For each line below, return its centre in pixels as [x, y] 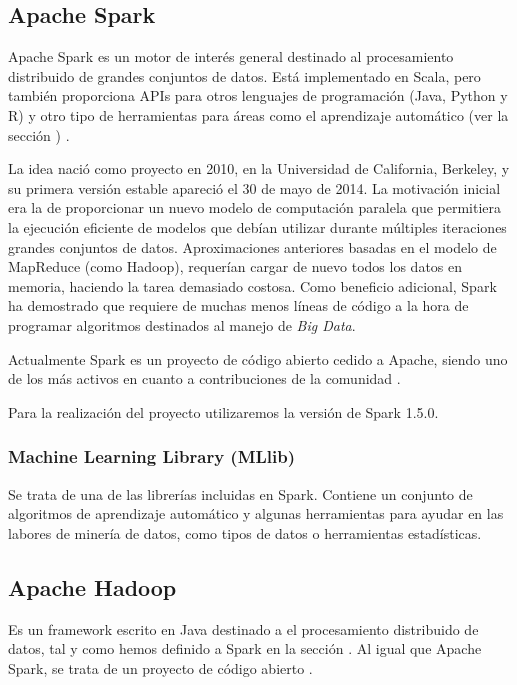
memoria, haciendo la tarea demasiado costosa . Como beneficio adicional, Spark [252, 285]
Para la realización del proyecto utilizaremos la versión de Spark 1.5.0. [223, 411]
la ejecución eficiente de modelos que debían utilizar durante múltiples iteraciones [257, 226]
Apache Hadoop [92, 586]
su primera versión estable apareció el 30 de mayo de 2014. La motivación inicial [254, 187]
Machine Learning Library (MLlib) [152, 456]
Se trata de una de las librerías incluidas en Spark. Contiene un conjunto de [240, 493]
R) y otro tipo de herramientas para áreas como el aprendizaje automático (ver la [258, 114]
